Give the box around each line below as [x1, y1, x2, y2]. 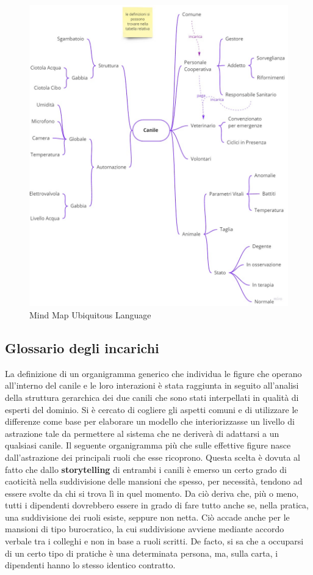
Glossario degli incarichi [5, 338, 159, 357]
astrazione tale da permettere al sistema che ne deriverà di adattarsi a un [5, 427, 279, 439]
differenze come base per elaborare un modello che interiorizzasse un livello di [5, 415, 295, 428]
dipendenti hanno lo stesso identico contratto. [5, 559, 176, 571]
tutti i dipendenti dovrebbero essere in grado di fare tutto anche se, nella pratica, [5, 499, 309, 511]
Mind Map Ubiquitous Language [29, 308, 151, 321]
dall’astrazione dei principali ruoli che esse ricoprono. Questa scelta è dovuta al [5, 450, 300, 463]
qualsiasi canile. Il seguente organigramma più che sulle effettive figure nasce [5, 439, 291, 452]
